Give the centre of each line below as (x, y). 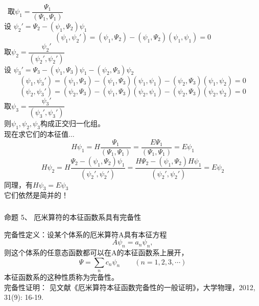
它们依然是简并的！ (36, 195)
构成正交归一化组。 (72, 123)
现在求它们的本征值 (36, 134)
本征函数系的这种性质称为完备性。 (61, 277)
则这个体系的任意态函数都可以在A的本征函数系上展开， (96, 252)
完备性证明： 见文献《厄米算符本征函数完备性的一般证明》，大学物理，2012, (130, 287)
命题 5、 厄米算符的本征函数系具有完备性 (73, 217)
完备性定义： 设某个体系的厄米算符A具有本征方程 (86, 234)
